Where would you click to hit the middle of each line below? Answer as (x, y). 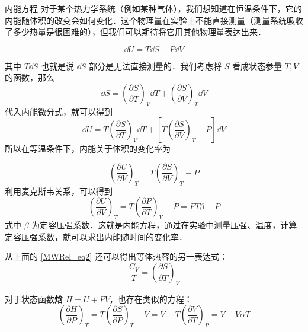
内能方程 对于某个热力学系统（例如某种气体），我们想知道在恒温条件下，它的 (153, 8)
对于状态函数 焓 (34, 299)
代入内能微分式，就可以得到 (59, 111)
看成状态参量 (257, 66)
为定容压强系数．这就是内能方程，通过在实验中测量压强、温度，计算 (164, 225)
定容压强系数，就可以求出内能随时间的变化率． (96, 236)
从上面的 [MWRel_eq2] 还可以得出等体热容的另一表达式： (116, 256)
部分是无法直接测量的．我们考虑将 (155, 66)
